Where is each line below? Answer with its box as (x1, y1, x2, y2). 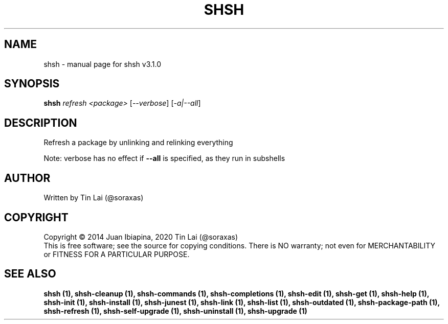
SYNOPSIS (4, 77, 60, 90)
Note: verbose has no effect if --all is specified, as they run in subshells (43, 154, 285, 163)
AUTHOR (4, 171, 51, 184)
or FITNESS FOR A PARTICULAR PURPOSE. (43, 249, 190, 259)
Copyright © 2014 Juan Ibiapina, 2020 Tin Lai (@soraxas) (43, 232, 238, 241)
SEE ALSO (4, 267, 56, 281)
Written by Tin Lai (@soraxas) (43, 193, 144, 202)
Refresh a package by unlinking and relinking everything (43, 138, 233, 147)
